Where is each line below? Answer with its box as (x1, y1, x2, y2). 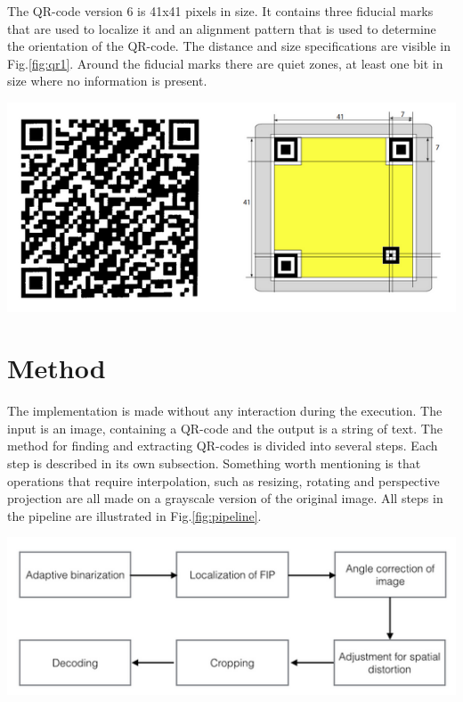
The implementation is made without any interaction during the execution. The (7, 401, 443, 420)
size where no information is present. (7, 71, 207, 90)
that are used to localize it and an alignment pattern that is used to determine (7, 19, 436, 37)
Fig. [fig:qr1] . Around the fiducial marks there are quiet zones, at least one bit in (7, 54, 443, 72)
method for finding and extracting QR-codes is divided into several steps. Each (7, 436, 438, 455)
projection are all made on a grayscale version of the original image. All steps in (7, 489, 443, 508)
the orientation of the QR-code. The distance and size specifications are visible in (7, 37, 451, 55)
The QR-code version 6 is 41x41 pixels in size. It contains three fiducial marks (7, 2, 434, 20)
